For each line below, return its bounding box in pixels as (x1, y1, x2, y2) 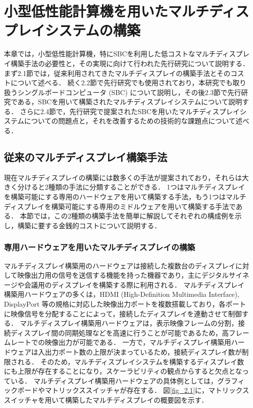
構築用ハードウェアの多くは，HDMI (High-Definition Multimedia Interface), (4, 289, 239, 299)
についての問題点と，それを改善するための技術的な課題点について (24, 116, 236, 126)
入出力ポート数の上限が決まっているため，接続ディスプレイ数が (38, 346, 242, 357)
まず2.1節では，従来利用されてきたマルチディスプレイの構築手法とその (4, 68, 231, 78)
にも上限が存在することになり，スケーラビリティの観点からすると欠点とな (4, 366, 242, 376)
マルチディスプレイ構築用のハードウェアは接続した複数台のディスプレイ (4, 260, 236, 270)
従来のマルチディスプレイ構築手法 (4, 149, 168, 165)
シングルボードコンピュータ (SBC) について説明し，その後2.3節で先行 (17, 87, 241, 97)
